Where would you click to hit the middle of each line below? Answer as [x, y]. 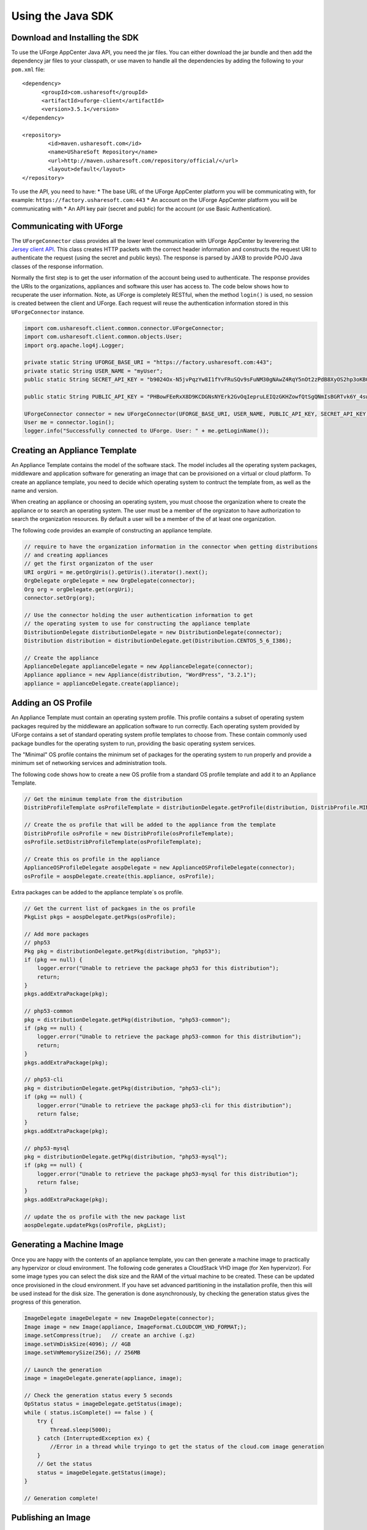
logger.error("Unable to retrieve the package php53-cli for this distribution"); [165, 1105]
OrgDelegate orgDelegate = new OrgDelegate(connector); [110, 581]
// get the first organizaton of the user [89, 564]
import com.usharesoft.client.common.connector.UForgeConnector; [124, 328]
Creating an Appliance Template [74, 450]
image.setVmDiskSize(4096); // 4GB [77, 1344]
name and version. [35, 491]
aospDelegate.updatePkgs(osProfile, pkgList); [95, 1225]
